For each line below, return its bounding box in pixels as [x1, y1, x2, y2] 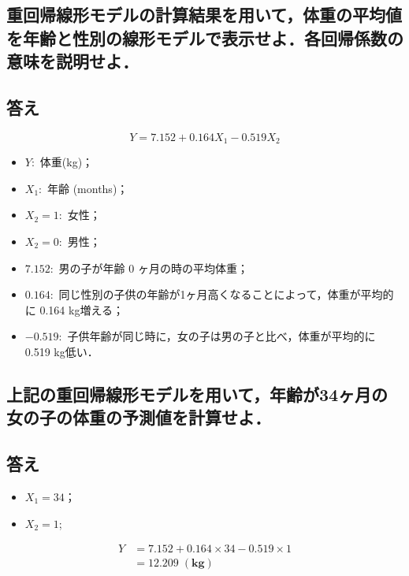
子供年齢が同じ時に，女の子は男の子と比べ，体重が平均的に [67, 328, 376, 344]
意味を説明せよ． [6, 49, 139, 73]
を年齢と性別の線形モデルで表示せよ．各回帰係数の [6, 25, 403, 50]
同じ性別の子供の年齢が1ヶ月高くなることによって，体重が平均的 [58, 286, 394, 303]
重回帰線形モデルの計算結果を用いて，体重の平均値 [6, 2, 402, 27]
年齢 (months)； [46, 180, 128, 196]
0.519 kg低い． [24, 343, 99, 359]
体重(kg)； [39, 154, 94, 170]
